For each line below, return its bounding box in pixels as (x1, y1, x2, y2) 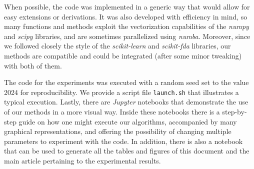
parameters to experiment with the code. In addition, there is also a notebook (4, 135, 243, 146)
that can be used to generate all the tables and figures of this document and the (4, 145, 249, 156)
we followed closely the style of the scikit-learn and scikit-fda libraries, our (4, 40, 231, 51)
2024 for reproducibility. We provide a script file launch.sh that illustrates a (4, 86, 239, 97)
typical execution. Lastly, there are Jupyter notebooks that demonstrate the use (4, 96, 248, 107)
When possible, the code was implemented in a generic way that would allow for (4, 1, 250, 11)
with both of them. (4, 60, 62, 70)
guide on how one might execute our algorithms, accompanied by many (18, 116, 237, 126)
